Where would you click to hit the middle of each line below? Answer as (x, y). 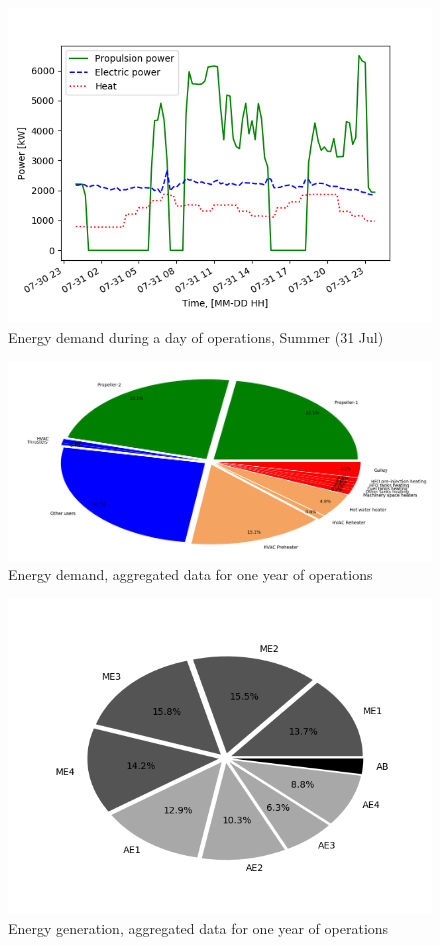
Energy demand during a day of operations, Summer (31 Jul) (196, 336)
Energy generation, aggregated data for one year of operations (198, 927)
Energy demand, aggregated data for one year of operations (190, 574)
